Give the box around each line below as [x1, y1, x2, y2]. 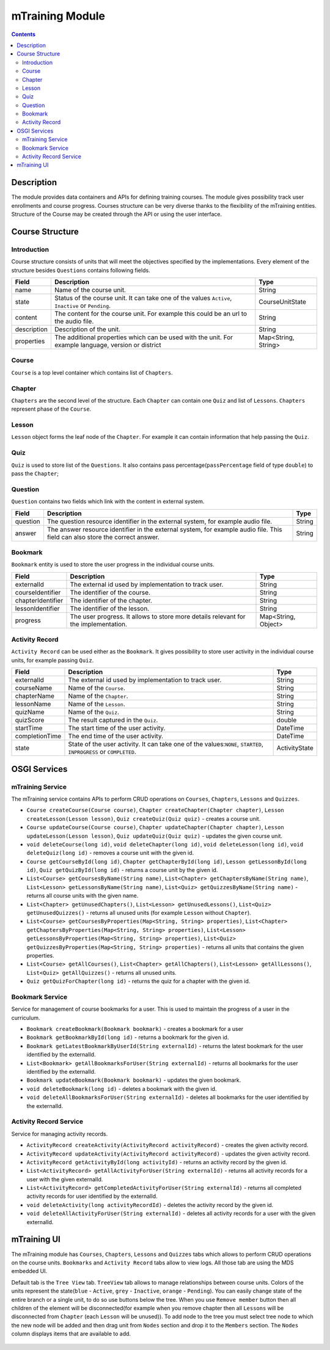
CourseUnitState [258, 298, 307, 306]
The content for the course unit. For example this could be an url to [54, 309, 248, 318]
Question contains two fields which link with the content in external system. [11, 498, 205, 505]
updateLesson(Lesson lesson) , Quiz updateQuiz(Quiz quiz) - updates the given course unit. [26, 832, 283, 840]
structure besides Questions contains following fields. [11, 266, 150, 274]
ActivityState [276, 744, 314, 752]
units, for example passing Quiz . [11, 656, 94, 664]
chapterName [15, 692, 55, 700]
